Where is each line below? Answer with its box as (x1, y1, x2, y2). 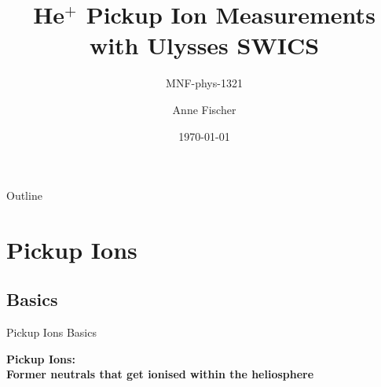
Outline (6, 187, 42, 204)
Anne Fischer (172, 101, 236, 117)
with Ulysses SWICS (89, 29, 320, 61)
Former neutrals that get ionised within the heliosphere (6, 366, 314, 382)
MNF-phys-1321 (166, 75, 243, 91)
